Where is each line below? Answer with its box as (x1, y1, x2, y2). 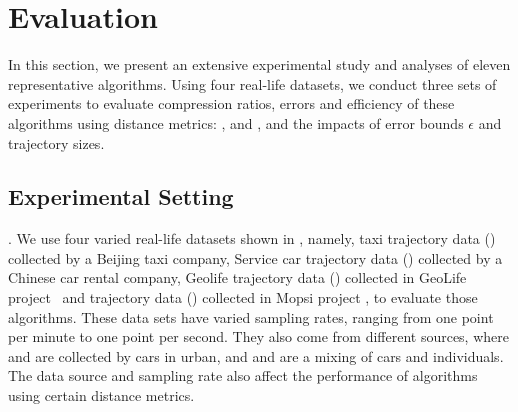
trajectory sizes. (8, 132, 105, 153)
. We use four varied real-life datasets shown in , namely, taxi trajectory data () (8, 228, 496, 249)
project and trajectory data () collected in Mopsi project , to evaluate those (8, 287, 478, 308)
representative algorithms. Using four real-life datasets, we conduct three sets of (8, 73, 497, 94)
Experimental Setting (8, 181, 234, 212)
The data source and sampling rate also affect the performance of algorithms (8, 365, 478, 386)
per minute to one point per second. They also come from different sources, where (8, 326, 509, 347)
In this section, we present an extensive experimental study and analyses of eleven (8, 54, 511, 75)
